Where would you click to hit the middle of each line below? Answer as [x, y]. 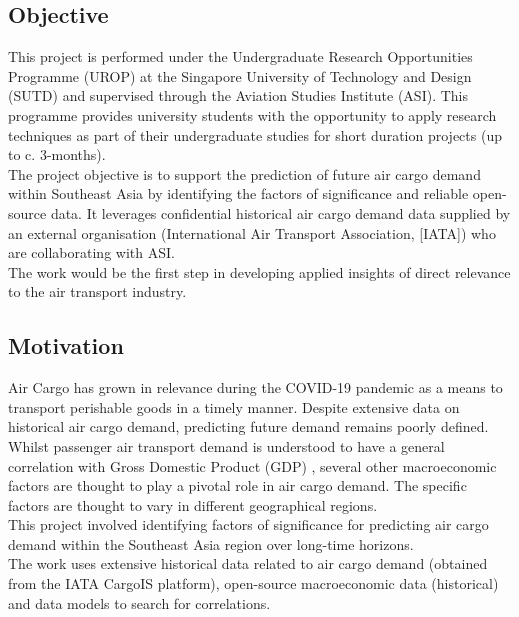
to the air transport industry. [97, 291]
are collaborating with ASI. [91, 252]
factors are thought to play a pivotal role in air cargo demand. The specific [237, 485]
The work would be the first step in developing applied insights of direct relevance [259, 271]
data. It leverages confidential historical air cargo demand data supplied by [280, 212]
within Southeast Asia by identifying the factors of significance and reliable [238, 193]
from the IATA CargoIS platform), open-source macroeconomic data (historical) [253, 583]
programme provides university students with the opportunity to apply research [252, 114]
